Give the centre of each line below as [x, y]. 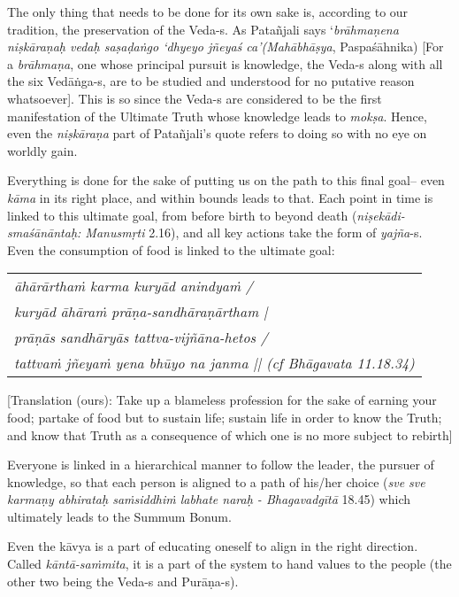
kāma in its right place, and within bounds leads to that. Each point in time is [220, 197]
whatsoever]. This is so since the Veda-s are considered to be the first [195, 98]
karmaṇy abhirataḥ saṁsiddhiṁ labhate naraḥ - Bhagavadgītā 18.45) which [209, 499]
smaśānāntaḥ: [44, 233]
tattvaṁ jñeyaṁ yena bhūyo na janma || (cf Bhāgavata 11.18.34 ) [214, 363]
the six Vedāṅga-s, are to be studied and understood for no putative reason [211, 81]
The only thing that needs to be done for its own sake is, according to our [208, 12]
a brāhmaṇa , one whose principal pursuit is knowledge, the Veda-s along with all [225, 63]
